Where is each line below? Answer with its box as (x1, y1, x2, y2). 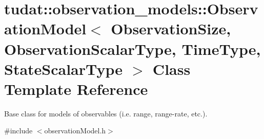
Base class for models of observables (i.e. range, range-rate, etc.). (4, 108, 208, 118)
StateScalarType (4, 58, 123, 79)
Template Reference (4, 78, 148, 99)
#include (4, 125, 33, 136)
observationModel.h (44, 125, 106, 136)
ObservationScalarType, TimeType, (4, 38, 261, 59)
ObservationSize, (111, 18, 231, 39)
